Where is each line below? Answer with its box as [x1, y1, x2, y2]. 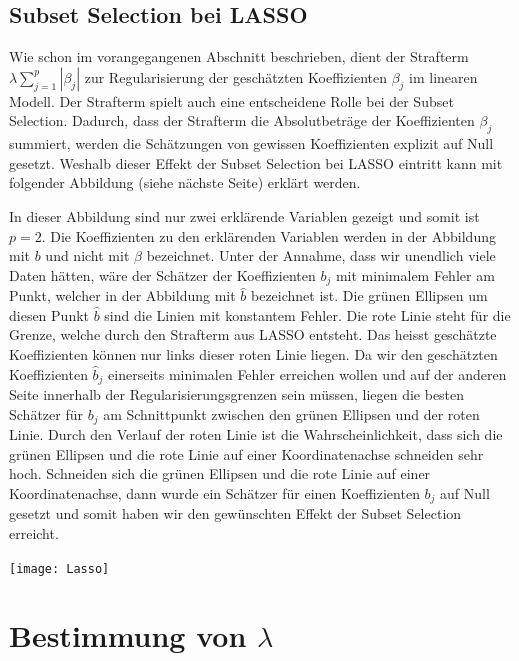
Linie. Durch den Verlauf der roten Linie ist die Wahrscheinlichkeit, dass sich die [9, 424, 503, 445]
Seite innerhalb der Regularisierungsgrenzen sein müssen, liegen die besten [9, 384, 465, 405]
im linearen [409, 66, 478, 87]
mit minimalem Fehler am [335, 264, 495, 285]
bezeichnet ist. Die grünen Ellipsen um [250, 285, 488, 306]
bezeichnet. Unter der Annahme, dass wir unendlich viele [146, 245, 496, 266]
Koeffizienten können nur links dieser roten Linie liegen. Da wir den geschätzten [9, 343, 498, 364]
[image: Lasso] [9, 561, 110, 576]
